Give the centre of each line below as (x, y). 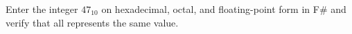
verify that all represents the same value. (92, 22)
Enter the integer (42, 9)
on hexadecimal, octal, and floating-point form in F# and (224, 9)
